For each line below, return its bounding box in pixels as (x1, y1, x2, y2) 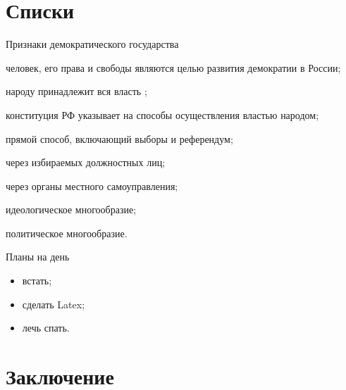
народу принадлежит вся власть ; (6, 84, 147, 99)
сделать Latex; (22, 296, 85, 311)
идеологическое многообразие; (6, 202, 137, 217)
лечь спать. (22, 320, 70, 335)
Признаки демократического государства (6, 37, 179, 51)
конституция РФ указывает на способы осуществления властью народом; (6, 107, 319, 122)
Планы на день (6, 249, 70, 264)
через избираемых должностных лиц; (6, 155, 166, 170)
